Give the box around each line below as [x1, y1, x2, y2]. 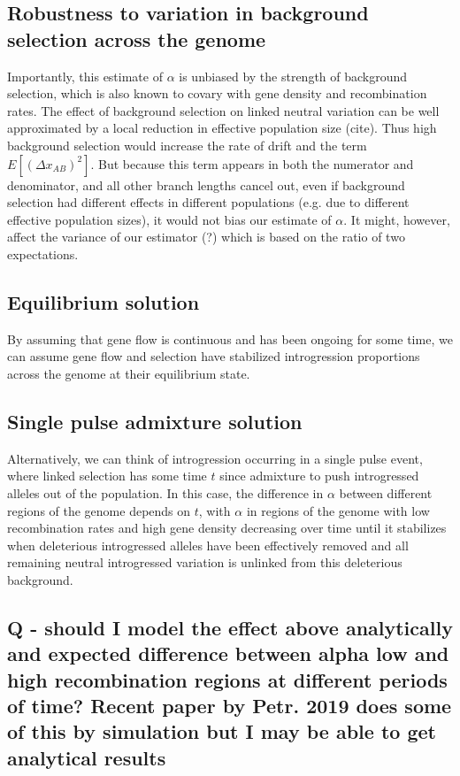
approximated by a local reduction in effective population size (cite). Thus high [7, 119, 437, 137]
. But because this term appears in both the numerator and [90, 154, 414, 173]
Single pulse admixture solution [7, 407, 303, 434]
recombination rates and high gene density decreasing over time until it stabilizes [7, 519, 447, 537]
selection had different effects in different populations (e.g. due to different [7, 193, 410, 211]
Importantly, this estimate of [7, 66, 163, 85]
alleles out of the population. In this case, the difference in [7, 483, 324, 502]
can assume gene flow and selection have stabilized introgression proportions [7, 347, 420, 365]
